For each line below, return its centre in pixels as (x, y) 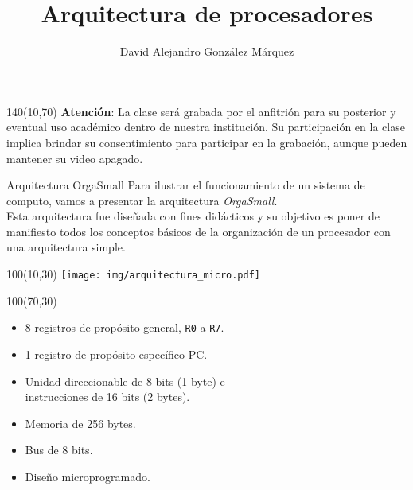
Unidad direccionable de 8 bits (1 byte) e (125, 381)
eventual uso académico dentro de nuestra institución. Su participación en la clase (206, 127)
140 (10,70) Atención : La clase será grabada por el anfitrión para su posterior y (201, 111)
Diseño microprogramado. (88, 476)
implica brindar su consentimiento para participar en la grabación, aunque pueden (207, 142)
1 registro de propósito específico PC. (116, 354)
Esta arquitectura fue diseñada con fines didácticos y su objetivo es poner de (193, 216)
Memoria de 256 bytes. (80, 423)
